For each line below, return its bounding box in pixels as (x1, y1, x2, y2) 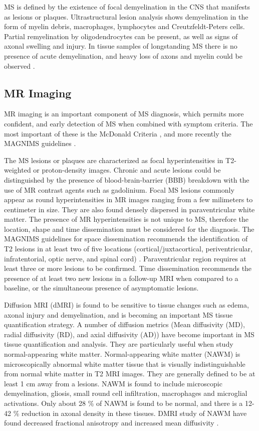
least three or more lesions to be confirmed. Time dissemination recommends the (4, 263, 252, 273)
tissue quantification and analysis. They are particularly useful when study (4, 339, 233, 349)
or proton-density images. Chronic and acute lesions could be (33, 165, 221, 175)
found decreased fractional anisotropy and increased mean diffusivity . (4, 417, 219, 428)
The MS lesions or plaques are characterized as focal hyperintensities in (4, 155, 223, 165)
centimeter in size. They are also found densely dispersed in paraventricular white (4, 204, 255, 214)
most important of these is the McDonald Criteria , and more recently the (4, 128, 231, 138)
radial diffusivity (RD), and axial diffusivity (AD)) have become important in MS (4, 329, 254, 339)
